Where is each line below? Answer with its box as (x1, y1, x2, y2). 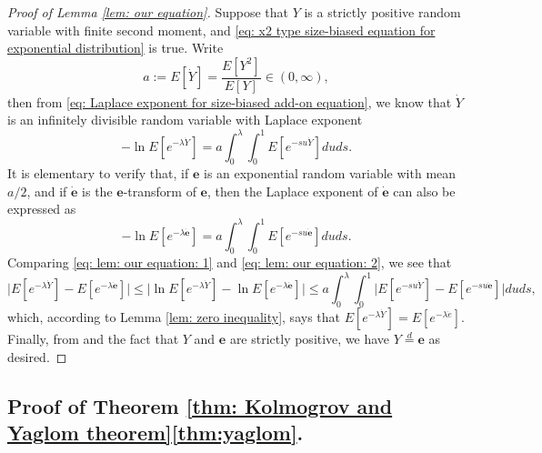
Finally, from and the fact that (7, 329, 179, 348)
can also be (393, 181, 456, 200)
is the (82, 181, 113, 200)
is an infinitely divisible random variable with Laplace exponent (7, 110, 363, 129)
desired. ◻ (7, 347, 67, 366)
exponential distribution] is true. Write (7, 38, 224, 57)
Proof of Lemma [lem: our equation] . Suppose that (7, 3, 288, 21)
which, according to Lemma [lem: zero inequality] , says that (7, 307, 340, 327)
